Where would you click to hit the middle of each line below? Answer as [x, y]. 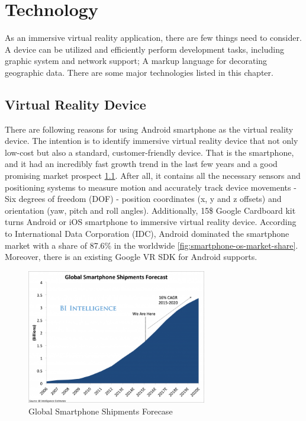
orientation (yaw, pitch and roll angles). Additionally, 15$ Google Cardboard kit [150, 210]
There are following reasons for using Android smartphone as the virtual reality [149, 129]
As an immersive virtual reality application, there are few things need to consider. [153, 38]
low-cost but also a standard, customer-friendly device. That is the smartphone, [149, 152]
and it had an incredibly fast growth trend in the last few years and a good [141, 164]
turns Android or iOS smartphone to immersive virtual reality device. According [151, 222]
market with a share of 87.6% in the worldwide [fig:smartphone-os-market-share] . [152, 245]
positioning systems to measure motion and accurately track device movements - [151, 187]
